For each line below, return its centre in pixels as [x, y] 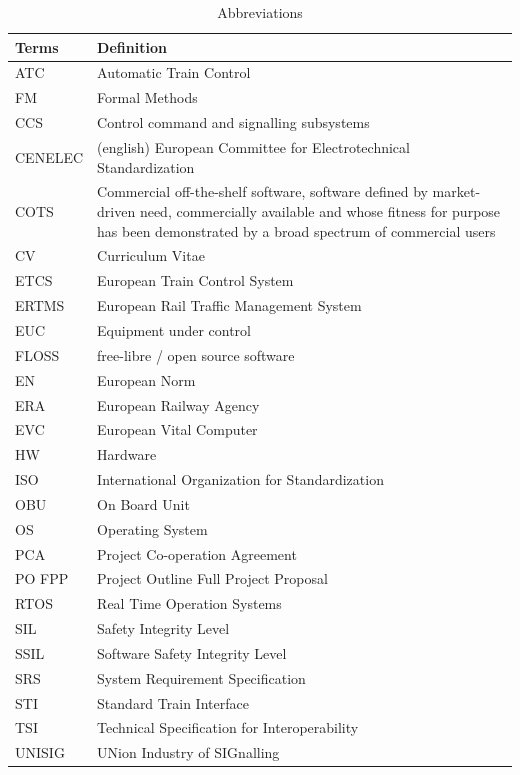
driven [116, 211]
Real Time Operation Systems [189, 603]
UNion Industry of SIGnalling [188, 752]
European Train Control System [195, 280]
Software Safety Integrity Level [192, 652]
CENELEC [49, 156]
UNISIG [40, 752]
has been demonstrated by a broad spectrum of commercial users [296, 230]
